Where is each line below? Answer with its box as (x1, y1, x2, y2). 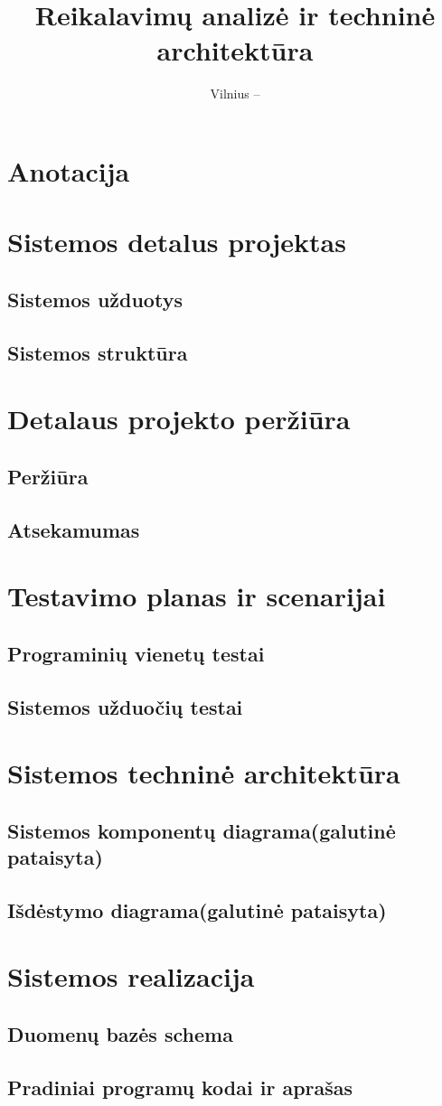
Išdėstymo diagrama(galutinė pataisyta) (7, 895, 387, 923)
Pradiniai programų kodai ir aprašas (7, 1073, 353, 1101)
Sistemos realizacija (7, 958, 255, 995)
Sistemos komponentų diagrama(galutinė (7, 816, 396, 844)
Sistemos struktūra (7, 338, 188, 366)
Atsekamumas (7, 515, 140, 543)
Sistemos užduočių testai (7, 692, 243, 720)
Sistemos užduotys (7, 285, 183, 313)
